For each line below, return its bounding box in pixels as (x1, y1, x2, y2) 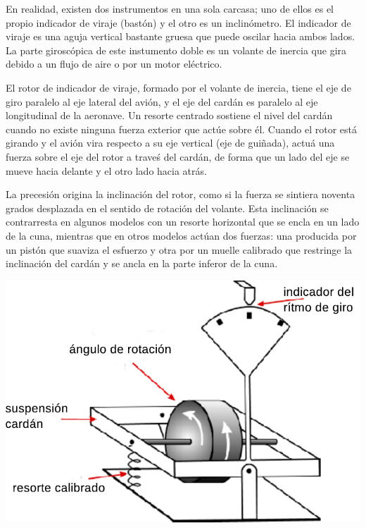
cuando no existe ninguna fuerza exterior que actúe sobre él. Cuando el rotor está (6, 121, 358, 136)
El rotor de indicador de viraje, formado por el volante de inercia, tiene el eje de (6, 80, 351, 94)
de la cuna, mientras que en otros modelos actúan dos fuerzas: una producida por (6, 228, 357, 242)
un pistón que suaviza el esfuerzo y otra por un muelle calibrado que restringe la (6, 242, 353, 257)
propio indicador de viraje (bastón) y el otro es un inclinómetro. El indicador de (6, 15, 351, 30)
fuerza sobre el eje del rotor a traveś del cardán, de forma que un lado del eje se (6, 149, 350, 164)
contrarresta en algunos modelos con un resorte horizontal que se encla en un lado (6, 214, 360, 229)
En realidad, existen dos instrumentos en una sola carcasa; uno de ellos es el (6, 1, 334, 16)
